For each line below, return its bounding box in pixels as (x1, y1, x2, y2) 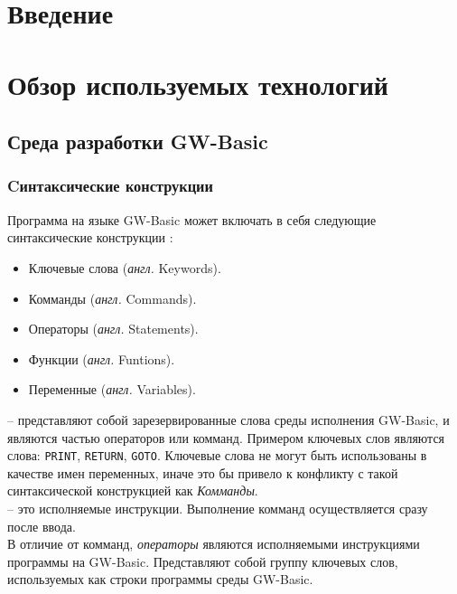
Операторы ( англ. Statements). (28, 319, 199, 338)
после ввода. (7, 516, 76, 535)
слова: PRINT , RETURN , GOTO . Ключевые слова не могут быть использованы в (7, 446, 427, 465)
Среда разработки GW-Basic (7, 127, 268, 156)
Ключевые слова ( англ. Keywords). (28, 258, 221, 277)
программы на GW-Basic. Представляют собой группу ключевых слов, (7, 552, 398, 570)
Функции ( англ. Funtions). (28, 349, 175, 368)
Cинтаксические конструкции (7, 174, 213, 197)
